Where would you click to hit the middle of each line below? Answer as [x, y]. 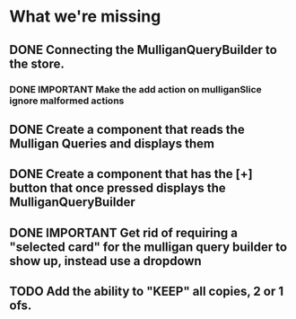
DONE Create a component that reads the [127, 129]
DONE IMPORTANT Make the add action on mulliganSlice [135, 89]
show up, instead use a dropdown [105, 261]
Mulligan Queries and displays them [112, 143]
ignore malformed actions [67, 101]
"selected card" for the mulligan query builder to [148, 247]
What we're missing [85, 17]
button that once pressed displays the [118, 188]
